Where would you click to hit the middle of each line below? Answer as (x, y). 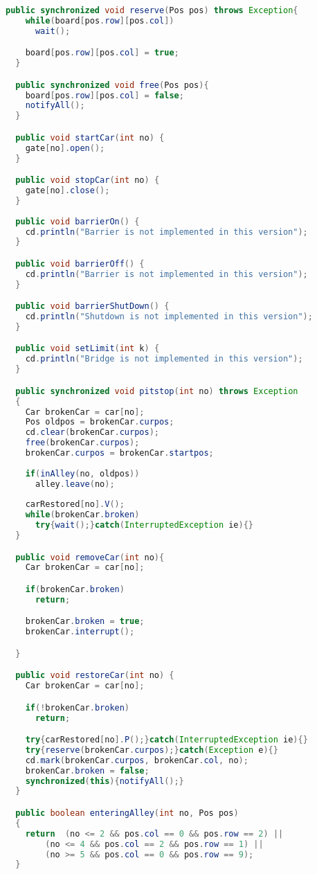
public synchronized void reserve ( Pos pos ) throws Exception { (152, 10)
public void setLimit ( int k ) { (88, 349)
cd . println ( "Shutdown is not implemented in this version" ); (169, 317)
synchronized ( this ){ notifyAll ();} (105, 781)
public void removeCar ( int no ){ (90, 557)
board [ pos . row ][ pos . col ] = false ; (105, 95)
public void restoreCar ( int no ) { (95, 676)
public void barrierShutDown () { (92, 306)
